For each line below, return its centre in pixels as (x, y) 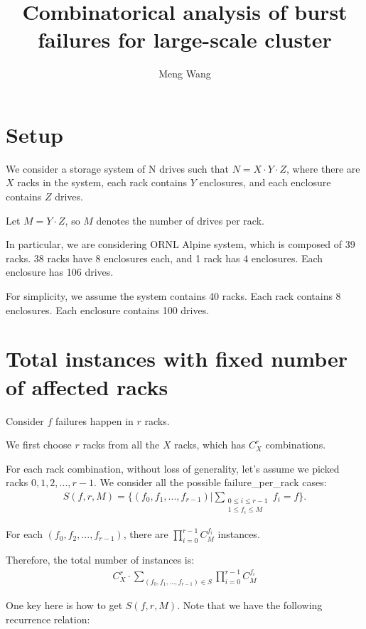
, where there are (323, 168)
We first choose (39, 445)
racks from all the (121, 445)
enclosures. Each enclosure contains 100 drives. (108, 310)
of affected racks (87, 386)
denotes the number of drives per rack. (180, 220)
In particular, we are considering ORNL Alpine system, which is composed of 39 (181, 244)
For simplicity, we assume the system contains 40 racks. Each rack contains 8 (173, 296)
